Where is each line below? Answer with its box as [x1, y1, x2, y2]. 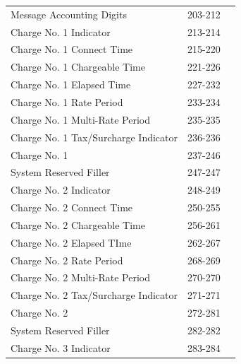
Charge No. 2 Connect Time [11, 200, 133, 215]
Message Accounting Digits [11, 6, 127, 21]
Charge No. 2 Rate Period [11, 252, 123, 267]
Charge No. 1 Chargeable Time [11, 59, 146, 74]
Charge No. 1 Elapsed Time [11, 77, 131, 92]
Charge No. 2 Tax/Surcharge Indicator [11, 288, 178, 303]
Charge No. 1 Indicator [11, 24, 111, 39]
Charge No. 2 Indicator [11, 182, 111, 197]
